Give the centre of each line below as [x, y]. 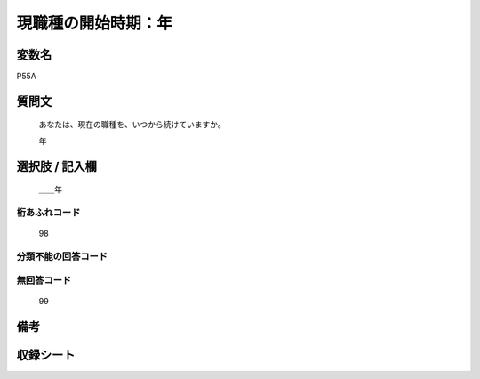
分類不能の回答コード [62, 256]
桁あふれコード [48, 213]
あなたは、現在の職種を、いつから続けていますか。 [132, 125]
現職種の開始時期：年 [95, 23]
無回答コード [44, 280]
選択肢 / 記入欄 [57, 166]
